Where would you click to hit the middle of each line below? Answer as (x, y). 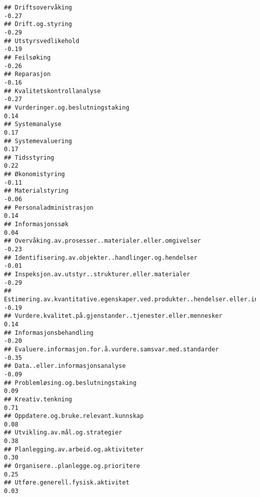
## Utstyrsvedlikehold (42, 41)
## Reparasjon (27, 74)
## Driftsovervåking (38, 8)
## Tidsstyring (29, 157)
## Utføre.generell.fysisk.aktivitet (67, 483)
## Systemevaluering (38, 141)
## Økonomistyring (34, 174)
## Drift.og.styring (38, 24)
